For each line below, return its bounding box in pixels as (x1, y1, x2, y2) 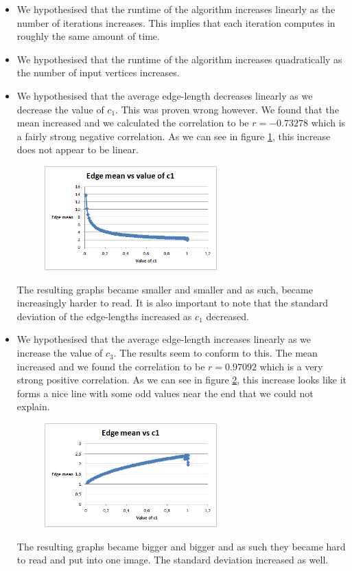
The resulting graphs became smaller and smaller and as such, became (16, 282, 313, 296)
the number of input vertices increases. (16, 65, 180, 80)
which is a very (259, 359, 323, 373)
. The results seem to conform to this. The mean (113, 346, 318, 360)
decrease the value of (16, 102, 104, 116)
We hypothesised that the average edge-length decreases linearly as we (16, 88, 313, 102)
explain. (16, 399, 50, 414)
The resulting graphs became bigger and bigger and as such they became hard (16, 539, 346, 553)
